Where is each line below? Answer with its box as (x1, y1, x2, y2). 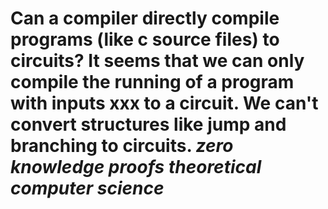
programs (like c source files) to (10, 28, 280, 51)
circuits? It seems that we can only (10, 50, 305, 72)
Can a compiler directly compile (10, 7, 280, 30)
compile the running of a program (10, 71, 295, 94)
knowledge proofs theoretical (10, 156, 262, 179)
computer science (10, 177, 165, 200)
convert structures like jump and (10, 113, 287, 136)
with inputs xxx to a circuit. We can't (10, 92, 319, 115)
